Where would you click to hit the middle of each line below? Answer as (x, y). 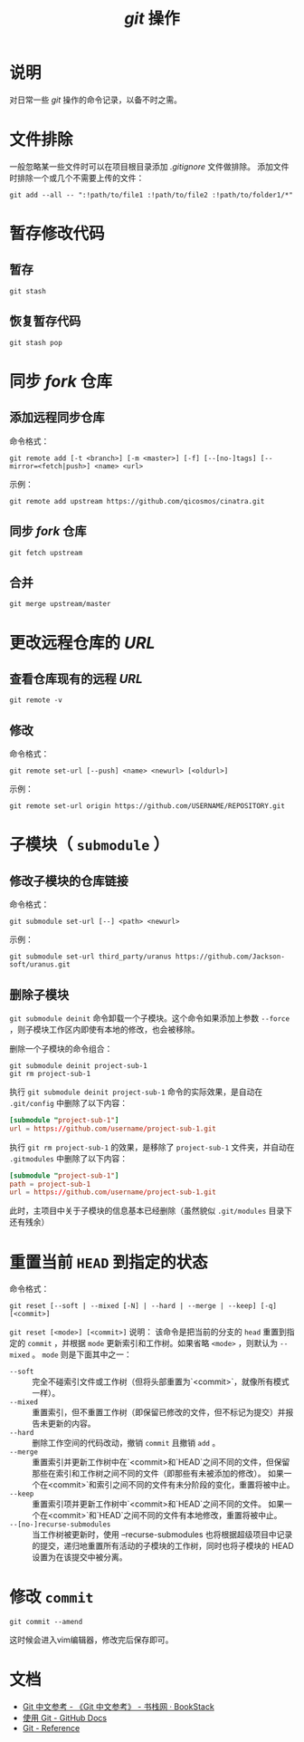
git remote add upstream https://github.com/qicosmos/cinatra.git (137, 501)
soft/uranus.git (40, 965)
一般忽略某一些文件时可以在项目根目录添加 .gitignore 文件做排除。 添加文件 (149, 166)
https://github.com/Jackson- (230, 957)
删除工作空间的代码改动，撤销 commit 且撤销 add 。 (126, 1443)
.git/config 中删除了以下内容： (69, 1102)
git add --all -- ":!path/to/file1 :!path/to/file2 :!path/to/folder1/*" (152, 195)
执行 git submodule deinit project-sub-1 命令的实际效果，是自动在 (136, 1092)
